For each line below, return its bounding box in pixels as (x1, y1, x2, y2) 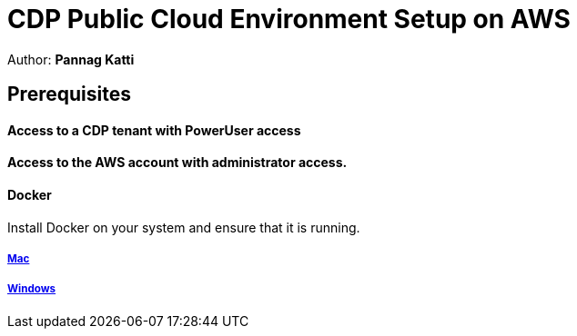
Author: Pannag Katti (7, 51, 135, 67)
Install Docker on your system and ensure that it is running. (7, 219, 360, 235)
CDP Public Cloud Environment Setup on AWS (7, 4, 571, 35)
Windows (7, 282, 56, 296)
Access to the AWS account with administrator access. (7, 154, 348, 171)
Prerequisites (7, 83, 131, 106)
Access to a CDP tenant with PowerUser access (7, 122, 301, 138)
